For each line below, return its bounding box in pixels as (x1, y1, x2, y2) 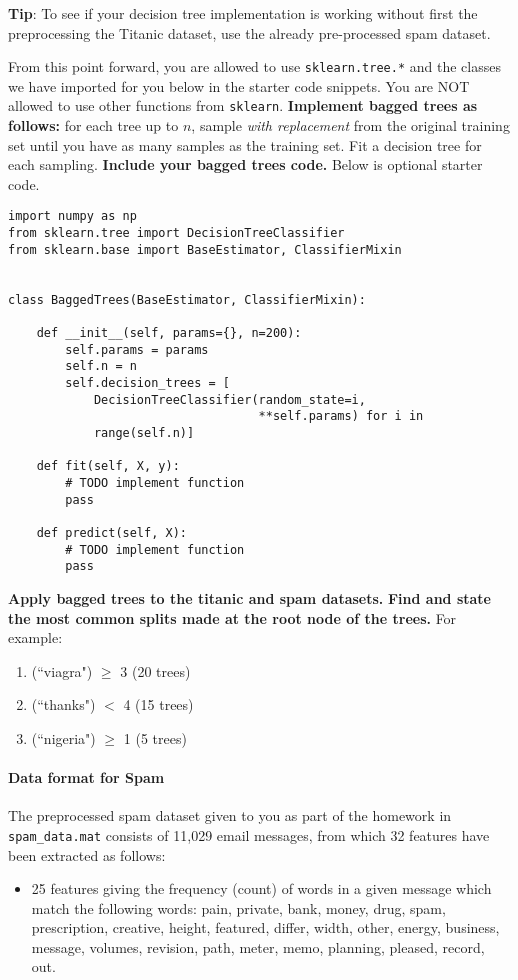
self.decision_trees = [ (65, 376, 230, 391)
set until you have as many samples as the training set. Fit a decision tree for (8, 134, 482, 155)
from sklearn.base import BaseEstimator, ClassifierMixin (8, 242, 402, 257)
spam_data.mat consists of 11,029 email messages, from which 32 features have (8, 824, 490, 845)
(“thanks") (31, 694, 96, 715)
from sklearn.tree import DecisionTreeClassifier (8, 226, 345, 241)
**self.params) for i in (258, 409, 424, 424)
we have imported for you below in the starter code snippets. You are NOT (8, 75, 470, 96)
